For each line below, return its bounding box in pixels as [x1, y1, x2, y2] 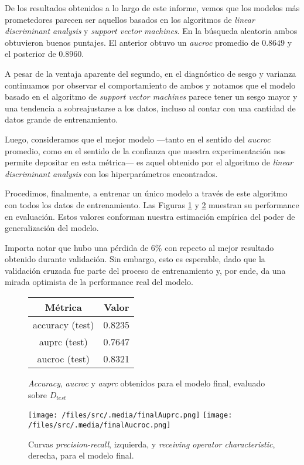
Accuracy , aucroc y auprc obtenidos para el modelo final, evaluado [28, 377, 265, 389]
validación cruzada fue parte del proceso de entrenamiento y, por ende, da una [5, 264, 286, 276]
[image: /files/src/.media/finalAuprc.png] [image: [28, 411, 233, 420]
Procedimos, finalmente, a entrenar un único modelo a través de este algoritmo [5, 187, 288, 199]
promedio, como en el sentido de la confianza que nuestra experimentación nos [5, 144, 286, 157]
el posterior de [5, 47, 56, 60]
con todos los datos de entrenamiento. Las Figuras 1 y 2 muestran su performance [5, 198, 299, 211]
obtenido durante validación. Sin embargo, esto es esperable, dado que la [5, 253, 265, 265]
